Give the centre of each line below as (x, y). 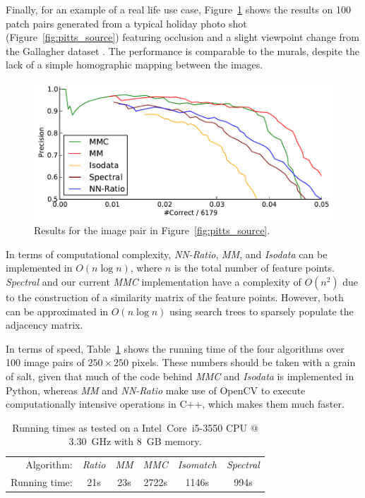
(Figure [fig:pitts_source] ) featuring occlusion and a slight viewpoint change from (182, 37)
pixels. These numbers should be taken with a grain (244, 362)
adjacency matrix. (44, 325)
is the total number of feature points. (254, 268)
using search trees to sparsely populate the (262, 311)
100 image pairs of (45, 362)
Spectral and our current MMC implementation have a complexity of (154, 282)
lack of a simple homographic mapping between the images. (134, 65)
